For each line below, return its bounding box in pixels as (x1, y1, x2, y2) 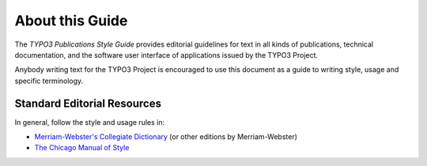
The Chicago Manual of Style (34, 143, 130, 153)
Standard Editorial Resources (14, 96, 162, 110)
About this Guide (14, 12, 128, 29)
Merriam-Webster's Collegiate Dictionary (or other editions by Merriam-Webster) (34, 132, 298, 141)
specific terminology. (14, 76, 84, 85)
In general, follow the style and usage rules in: (14, 117, 165, 126)
